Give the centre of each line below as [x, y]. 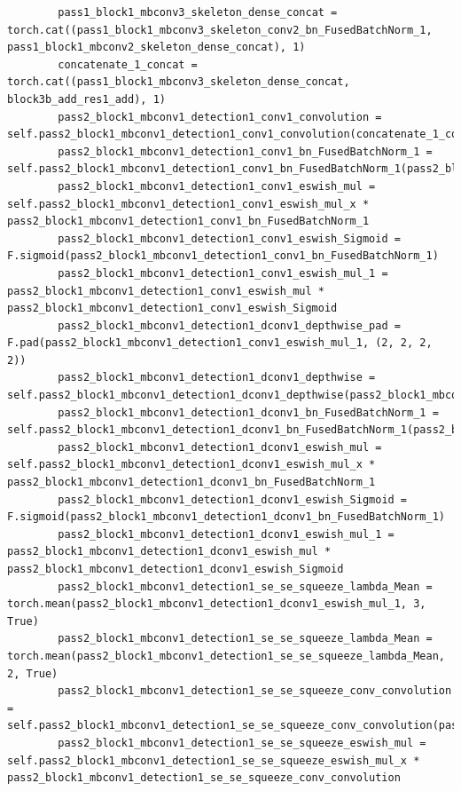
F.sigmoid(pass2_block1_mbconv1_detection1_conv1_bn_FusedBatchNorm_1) [223, 256]
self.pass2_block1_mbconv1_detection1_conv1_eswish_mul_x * [188, 204]
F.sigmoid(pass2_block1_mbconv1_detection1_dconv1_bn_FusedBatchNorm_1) [226, 517]
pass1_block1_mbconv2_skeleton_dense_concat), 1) [156, 47]
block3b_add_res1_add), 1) [86, 99]
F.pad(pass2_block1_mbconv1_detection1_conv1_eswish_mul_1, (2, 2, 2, [220, 343]
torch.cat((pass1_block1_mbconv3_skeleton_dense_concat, [179, 82]
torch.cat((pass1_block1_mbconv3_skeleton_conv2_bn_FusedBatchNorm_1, [220, 30]
